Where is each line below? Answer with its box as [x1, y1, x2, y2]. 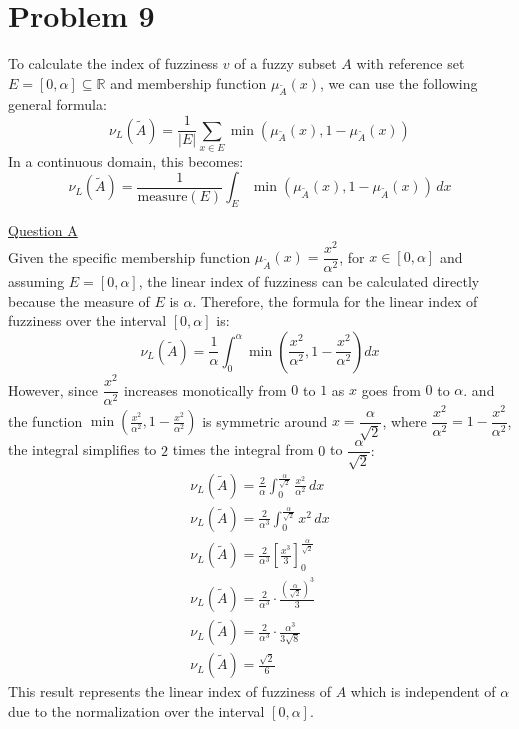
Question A [8, 220, 78, 241]
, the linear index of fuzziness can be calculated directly [138, 270, 480, 291]
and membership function [110, 72, 267, 93]
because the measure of [8, 290, 150, 311]
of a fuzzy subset [234, 53, 337, 74]
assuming [8, 270, 65, 291]
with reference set [356, 53, 465, 74]
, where [382, 410, 427, 431]
